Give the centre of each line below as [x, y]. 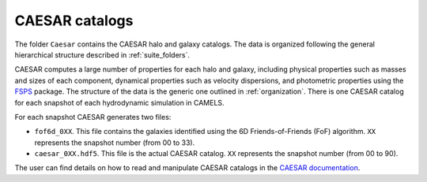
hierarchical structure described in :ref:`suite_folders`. [102, 54]
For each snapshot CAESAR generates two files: [93, 117]
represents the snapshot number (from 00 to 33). [115, 143]
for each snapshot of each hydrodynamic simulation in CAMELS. [119, 102]
